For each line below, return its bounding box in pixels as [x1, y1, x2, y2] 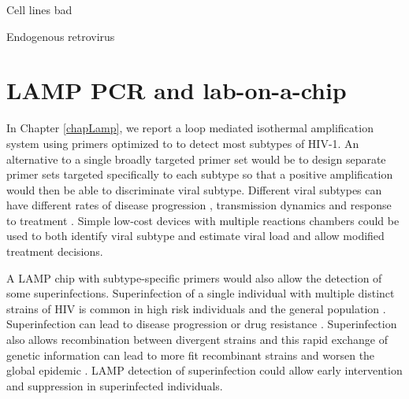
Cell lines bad [6, 2, 73, 17]
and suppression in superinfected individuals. [6, 377, 223, 393]
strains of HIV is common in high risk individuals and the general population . [6, 300, 386, 316]
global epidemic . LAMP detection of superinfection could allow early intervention [6, 362, 403, 379]
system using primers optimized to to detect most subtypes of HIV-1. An [6, 135, 359, 151]
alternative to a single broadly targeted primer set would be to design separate [6, 150, 386, 167]
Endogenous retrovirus [6, 28, 115, 44]
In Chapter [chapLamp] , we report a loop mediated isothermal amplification [6, 120, 374, 136]
